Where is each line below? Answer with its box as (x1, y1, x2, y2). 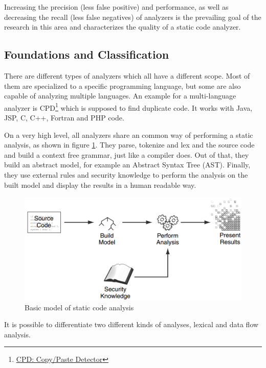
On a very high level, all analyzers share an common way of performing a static (4, 129, 253, 140)
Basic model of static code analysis (25, 302, 134, 312)
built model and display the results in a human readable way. (4, 179, 196, 190)
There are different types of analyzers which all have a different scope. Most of (4, 70, 250, 81)
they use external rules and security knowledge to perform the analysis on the (4, 169, 248, 180)
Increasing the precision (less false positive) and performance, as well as (4, 2, 229, 12)
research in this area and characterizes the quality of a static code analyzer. (4, 21, 241, 32)
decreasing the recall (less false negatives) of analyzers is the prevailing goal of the (4, 11, 261, 22)
